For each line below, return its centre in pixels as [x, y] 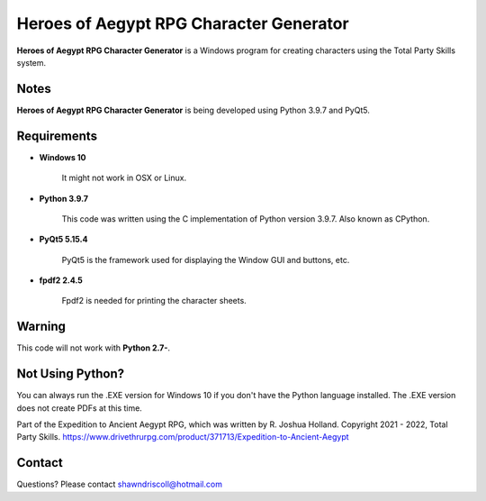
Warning [41, 327]
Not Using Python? [71, 374]
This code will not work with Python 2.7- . [94, 348]
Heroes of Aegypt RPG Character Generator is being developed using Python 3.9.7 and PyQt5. [193, 110]
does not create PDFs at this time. [80, 408]
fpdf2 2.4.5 [61, 280]
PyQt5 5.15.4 [63, 240]
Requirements [57, 136]
